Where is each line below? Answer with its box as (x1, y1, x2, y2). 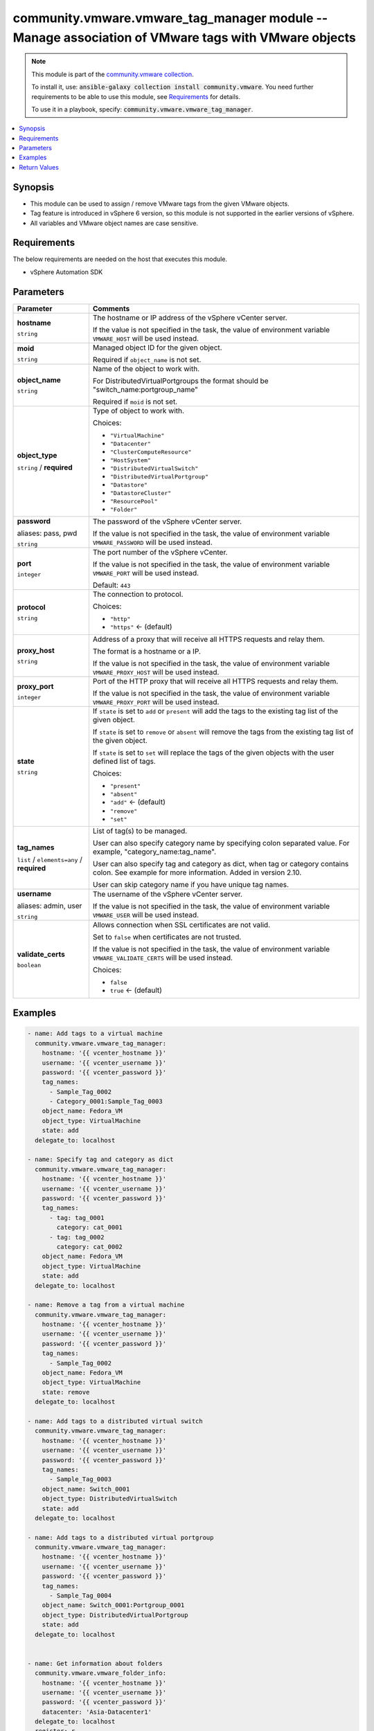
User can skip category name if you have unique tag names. (92, 879, 290, 889)
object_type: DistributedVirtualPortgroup (42, 1611, 188, 1619)
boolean (17, 961, 42, 969)
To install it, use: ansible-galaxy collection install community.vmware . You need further (31, 83, 314, 91)
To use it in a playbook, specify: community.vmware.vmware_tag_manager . (31, 105, 253, 114)
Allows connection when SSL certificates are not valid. (92, 920, 270, 929)
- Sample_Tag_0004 (49, 1592, 112, 1599)
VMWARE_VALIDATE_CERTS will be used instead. (92, 953, 233, 962)
